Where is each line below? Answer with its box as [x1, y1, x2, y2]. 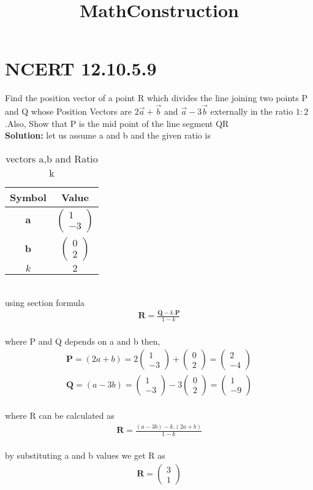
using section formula [5, 296, 85, 308]
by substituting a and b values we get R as [5, 449, 165, 462]
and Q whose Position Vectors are [5, 105, 132, 118]
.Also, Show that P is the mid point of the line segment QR [5, 117, 229, 129]
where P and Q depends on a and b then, [5, 334, 160, 347]
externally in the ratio [210, 105, 293, 118]
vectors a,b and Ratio [6, 151, 98, 166]
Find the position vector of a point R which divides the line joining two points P [5, 91, 308, 104]
